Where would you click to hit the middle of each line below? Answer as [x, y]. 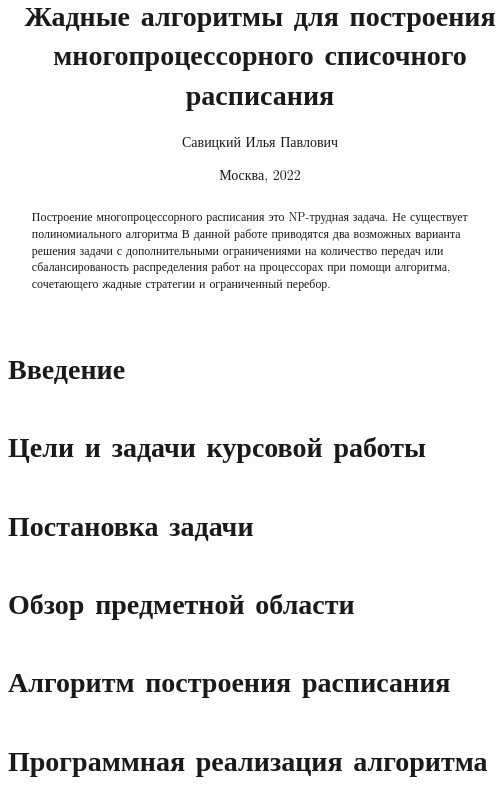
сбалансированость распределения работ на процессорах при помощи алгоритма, [241, 266]
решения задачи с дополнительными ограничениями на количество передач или [237, 249]
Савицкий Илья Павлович [260, 140]
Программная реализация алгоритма [248, 758]
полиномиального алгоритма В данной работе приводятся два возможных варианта [246, 233]
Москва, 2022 [260, 174]
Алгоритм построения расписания [229, 680]
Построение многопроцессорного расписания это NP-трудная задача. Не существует [249, 216]
